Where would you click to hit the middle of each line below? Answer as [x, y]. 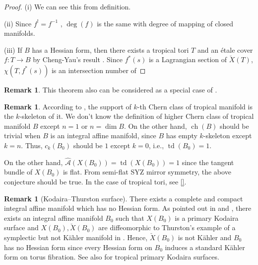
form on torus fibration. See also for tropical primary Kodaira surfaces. [112, 257]
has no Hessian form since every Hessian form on [78, 247]
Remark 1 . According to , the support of [68, 106]
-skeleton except [227, 135]
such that [130, 218]
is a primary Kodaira [207, 218]
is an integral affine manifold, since [103, 135]
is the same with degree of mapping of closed [165, 23]
